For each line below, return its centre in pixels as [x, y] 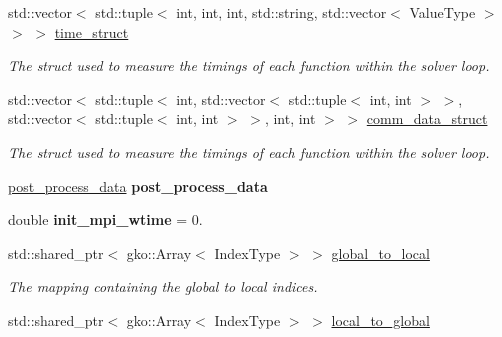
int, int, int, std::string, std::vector [281, 12]
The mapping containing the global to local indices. [163, 286]
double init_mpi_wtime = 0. [105, 219]
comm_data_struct [427, 118]
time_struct [91, 31]
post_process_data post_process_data [138, 185]
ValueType [442, 12]
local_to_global [380, 319]
